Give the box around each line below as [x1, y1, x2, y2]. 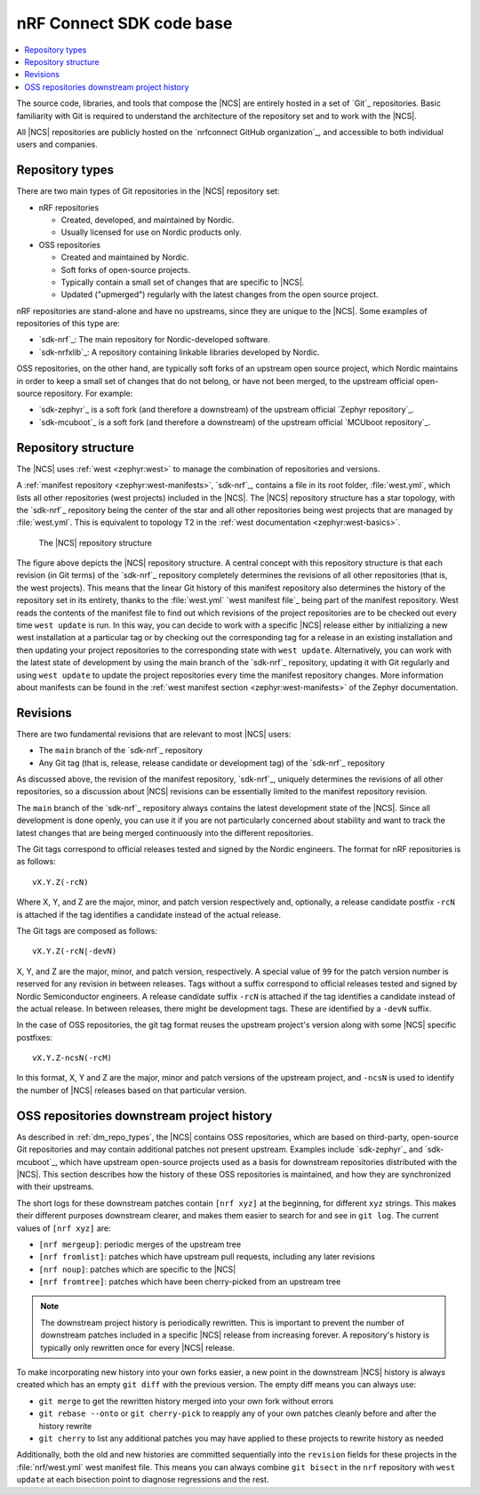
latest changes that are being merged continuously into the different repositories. [16, 827, 314, 838]
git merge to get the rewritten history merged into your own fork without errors [38, 1395, 333, 1406]
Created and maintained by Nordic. [60, 252, 189, 262]
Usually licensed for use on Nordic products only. [60, 227, 242, 237]
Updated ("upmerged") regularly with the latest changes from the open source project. [60, 289, 379, 300]
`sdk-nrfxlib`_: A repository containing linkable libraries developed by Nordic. [38, 347, 320, 358]
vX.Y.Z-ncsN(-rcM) [32, 1053, 113, 1063]
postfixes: [16, 1032, 53, 1042]
